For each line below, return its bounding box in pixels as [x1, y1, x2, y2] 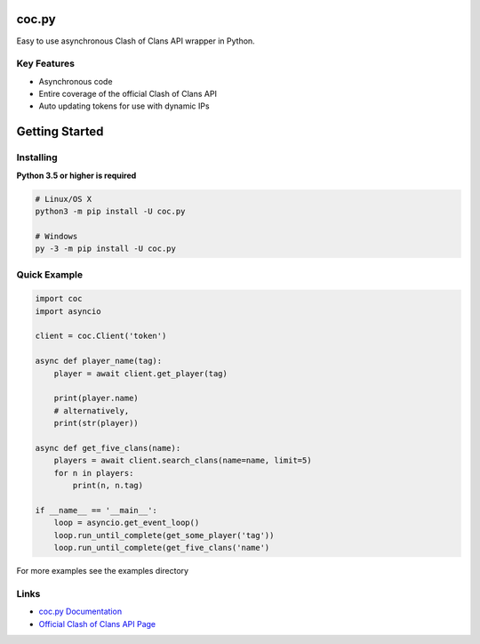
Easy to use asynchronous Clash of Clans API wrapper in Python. [16, 36, 255, 46]
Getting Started [16, 125, 104, 140]
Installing [16, 151, 58, 164]
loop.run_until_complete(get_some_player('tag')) [53, 530, 275, 540]
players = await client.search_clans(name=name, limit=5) [53, 455, 312, 466]
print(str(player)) [53, 418, 140, 429]
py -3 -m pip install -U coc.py [35, 244, 177, 254]
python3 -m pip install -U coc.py [35, 205, 186, 216]
